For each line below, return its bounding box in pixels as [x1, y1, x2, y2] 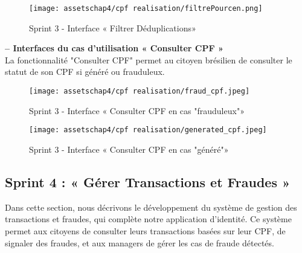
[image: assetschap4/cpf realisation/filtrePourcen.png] [29, 4, 263, 13]
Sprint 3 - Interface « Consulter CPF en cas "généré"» [29, 143, 229, 155]
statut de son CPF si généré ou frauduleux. [5, 65, 165, 78]
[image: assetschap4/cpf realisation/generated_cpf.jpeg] [29, 126, 267, 135]
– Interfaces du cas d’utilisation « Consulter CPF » [5, 42, 223, 54]
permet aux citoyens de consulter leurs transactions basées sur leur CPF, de [5, 224, 286, 237]
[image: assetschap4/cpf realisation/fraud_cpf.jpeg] [29, 87, 250, 96]
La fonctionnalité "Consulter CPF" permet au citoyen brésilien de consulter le [5, 53, 292, 66]
